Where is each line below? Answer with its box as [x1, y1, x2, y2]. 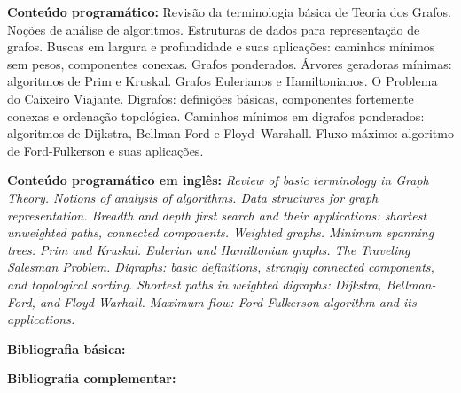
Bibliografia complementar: [7, 369, 176, 388]
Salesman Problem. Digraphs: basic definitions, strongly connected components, [7, 258, 434, 276]
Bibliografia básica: [7, 339, 126, 358]
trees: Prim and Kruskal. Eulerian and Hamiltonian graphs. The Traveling [7, 240, 410, 258]
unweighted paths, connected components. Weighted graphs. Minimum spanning [7, 223, 434, 242]
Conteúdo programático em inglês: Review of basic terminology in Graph [7, 171, 429, 189]
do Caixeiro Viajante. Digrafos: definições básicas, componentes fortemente [7, 89, 414, 107]
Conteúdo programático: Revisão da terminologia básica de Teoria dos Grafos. [7, 3, 451, 20]
